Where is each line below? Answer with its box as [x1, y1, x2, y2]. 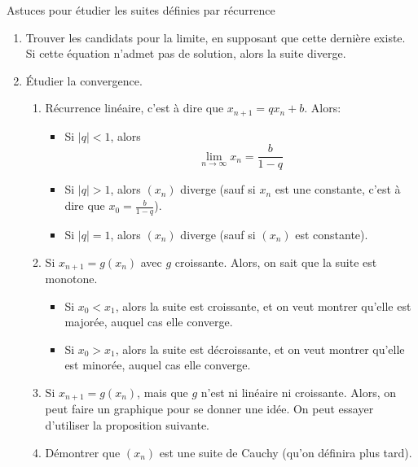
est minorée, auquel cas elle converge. [64, 356, 251, 373]
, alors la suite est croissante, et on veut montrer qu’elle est [115, 297, 411, 314]
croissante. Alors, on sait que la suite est [174, 253, 377, 270]
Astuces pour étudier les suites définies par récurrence [7, 2, 275, 18]
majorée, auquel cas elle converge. [64, 313, 233, 330]
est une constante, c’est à [275, 181, 401, 198]
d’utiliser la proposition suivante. [45, 416, 209, 433]
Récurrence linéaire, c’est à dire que [45, 99, 224, 116]
